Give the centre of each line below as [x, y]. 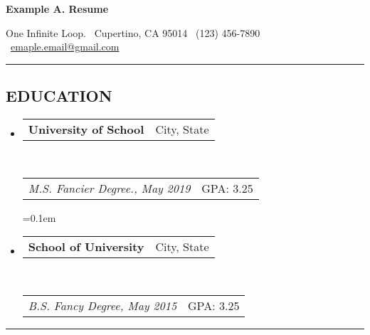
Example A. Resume [57, 9]
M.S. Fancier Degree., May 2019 [109, 188]
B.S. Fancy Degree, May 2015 [102, 305]
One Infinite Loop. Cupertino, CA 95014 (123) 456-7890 [133, 32]
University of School [86, 129]
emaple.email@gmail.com [65, 47]
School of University [86, 247]
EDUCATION [59, 96]
